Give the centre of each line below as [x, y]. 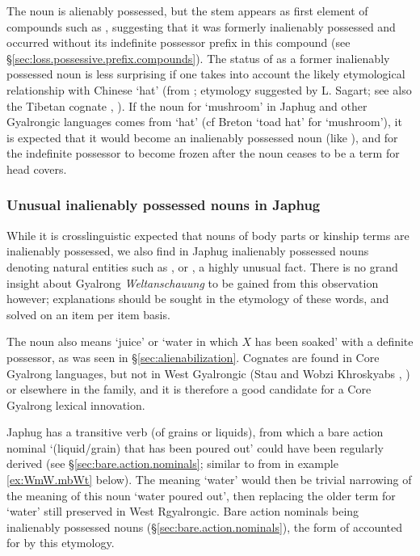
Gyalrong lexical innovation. [76, 404]
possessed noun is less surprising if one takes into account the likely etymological [206, 74]
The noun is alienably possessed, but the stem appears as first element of [187, 11]
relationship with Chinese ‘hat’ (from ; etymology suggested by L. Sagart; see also [209, 89]
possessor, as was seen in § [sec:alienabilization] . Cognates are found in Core [193, 357]
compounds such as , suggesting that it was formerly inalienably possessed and [201, 26]
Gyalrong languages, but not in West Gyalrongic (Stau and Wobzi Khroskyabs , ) [208, 373]
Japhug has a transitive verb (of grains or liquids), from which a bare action [195, 432]
